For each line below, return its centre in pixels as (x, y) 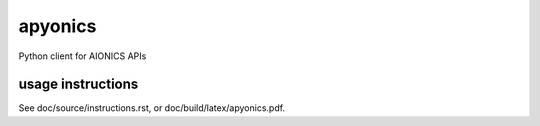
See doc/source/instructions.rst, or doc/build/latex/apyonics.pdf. (151, 108)
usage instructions (78, 84)
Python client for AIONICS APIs (82, 56)
